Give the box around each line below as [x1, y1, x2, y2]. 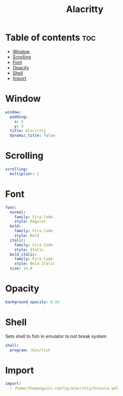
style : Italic [14, 247, 44, 252]
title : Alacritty [10, 128, 46, 134]
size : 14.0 [10, 266, 33, 271]
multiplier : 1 [10, 171, 39, 176]
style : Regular [14, 219, 46, 224]
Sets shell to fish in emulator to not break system [5, 333, 107, 339]
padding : [10, 114, 28, 119]
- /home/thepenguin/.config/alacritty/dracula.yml [10, 386, 118, 391]
